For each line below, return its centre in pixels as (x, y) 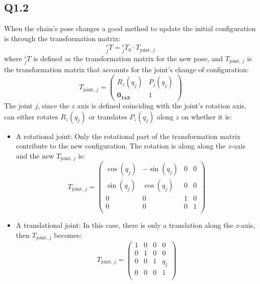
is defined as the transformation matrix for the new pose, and (128, 58)
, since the (54, 105)
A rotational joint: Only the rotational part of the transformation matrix (128, 136)
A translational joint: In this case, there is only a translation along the (124, 225)
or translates (108, 116)
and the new (35, 155)
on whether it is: (206, 116)
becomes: (68, 235)
